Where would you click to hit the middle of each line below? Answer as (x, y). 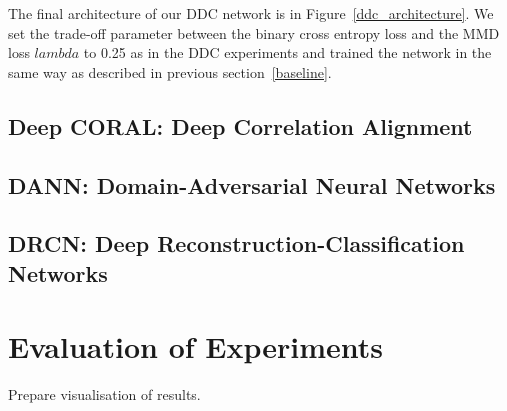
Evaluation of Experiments (196, 346)
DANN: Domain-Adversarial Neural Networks (252, 184)
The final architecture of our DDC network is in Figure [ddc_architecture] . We (251, 13)
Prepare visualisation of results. (104, 394)
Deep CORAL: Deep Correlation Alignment (240, 125)
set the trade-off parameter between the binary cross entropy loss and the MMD (254, 32)
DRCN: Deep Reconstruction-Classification (236, 243)
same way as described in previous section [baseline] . (170, 71)
